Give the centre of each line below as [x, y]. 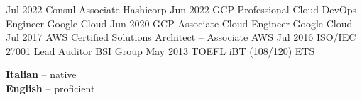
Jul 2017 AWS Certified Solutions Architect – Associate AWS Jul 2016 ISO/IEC [181, 37]
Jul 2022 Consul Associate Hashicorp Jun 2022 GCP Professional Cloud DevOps [181, 9]
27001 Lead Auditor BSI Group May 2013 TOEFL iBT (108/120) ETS [160, 50]
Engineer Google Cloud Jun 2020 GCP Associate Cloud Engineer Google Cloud [179, 23]
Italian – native [41, 74]
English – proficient [50, 88]
